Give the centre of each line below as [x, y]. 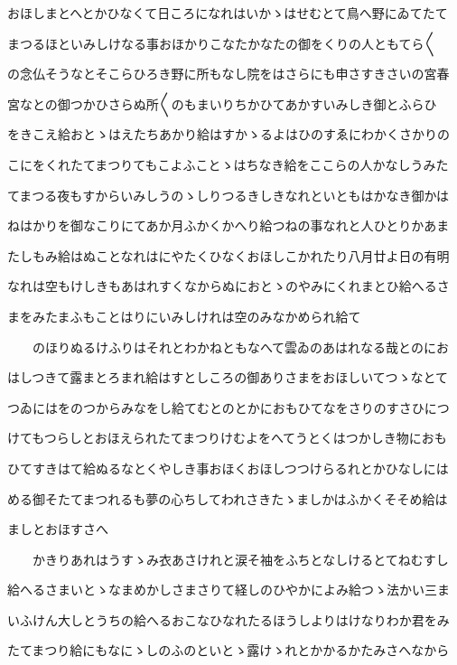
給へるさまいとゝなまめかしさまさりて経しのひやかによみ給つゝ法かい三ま [228, 590]
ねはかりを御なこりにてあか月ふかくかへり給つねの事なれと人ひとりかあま [228, 225]
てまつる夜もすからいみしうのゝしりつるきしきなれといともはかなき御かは [228, 195]
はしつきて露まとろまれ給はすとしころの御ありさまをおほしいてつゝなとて [228, 377]
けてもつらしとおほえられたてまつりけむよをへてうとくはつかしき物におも [227, 438]
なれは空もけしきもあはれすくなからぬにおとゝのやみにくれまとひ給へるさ [228, 286]
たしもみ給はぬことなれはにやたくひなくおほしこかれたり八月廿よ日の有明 [228, 255]
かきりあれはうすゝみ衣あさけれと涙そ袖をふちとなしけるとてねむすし [240, 559]
